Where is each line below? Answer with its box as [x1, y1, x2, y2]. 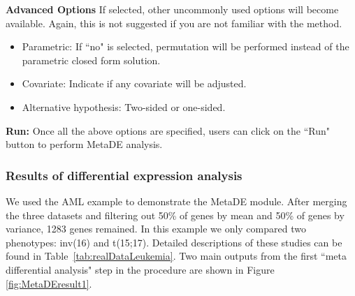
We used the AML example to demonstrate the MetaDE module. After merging [6, 193, 347, 208]
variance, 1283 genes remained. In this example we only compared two [6, 221, 306, 236]
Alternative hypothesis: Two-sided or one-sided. [22, 99, 226, 114]
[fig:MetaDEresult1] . [6, 276, 92, 290]
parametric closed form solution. [22, 52, 161, 67]
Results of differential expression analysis [6, 166, 242, 184]
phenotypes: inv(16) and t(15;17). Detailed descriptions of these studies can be [6, 235, 342, 249]
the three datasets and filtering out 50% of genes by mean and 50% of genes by [6, 207, 345, 222]
